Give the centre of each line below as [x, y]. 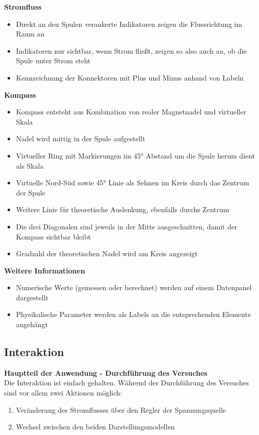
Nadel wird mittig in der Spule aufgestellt [81, 139]
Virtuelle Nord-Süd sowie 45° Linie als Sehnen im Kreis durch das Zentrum [133, 183]
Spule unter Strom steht [53, 61]
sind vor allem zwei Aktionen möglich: [63, 393]
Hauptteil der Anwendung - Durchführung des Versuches [106, 372]
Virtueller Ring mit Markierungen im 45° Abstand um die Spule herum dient [135, 155]
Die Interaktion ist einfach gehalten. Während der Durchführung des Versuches [126, 383]
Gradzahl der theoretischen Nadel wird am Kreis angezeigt [107, 253]
